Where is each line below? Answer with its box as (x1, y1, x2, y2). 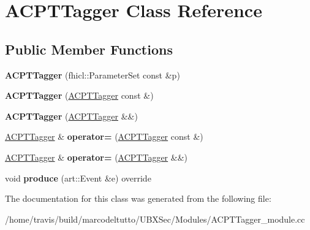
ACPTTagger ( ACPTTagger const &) (5, 89, 154, 102)
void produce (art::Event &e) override (5, 171, 151, 184)
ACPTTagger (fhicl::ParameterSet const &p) (5, 68, 180, 81)
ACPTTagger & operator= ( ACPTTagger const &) (5, 130, 203, 143)
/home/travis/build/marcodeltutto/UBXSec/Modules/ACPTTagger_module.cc (5, 212, 305, 225)
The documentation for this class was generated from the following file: (5, 192, 271, 205)
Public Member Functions (5, 39, 173, 58)
